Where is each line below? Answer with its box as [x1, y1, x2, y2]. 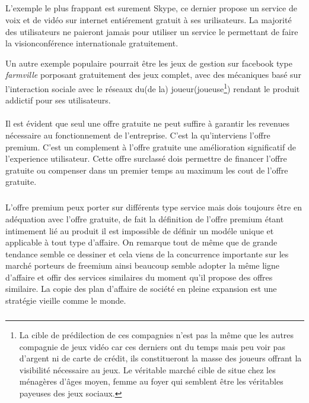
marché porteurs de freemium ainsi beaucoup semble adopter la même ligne [5, 259, 279, 272]
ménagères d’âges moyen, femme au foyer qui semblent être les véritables [19, 375, 283, 388]
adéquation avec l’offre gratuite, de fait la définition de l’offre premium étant [5, 212, 284, 225]
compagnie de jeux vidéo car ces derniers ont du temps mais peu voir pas [19, 340, 285, 352]
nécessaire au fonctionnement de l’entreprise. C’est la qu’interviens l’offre [5, 128, 270, 141]
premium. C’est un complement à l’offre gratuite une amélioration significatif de [5, 140, 296, 153]
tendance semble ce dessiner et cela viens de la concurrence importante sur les [5, 247, 289, 260]
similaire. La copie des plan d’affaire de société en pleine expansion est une [5, 282, 277, 295]
